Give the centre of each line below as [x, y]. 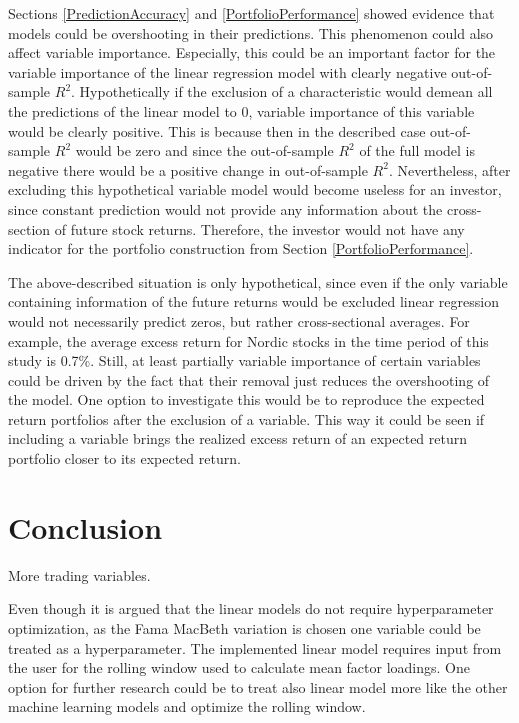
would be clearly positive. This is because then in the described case [217, 130]
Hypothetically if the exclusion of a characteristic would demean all [286, 91]
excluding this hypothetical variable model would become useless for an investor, [255, 189]
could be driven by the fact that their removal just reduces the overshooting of [249, 379]
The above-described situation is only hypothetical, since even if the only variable [258, 281]
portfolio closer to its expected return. [124, 458]
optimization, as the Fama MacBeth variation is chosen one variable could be [244, 627]
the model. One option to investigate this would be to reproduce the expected [246, 399]
